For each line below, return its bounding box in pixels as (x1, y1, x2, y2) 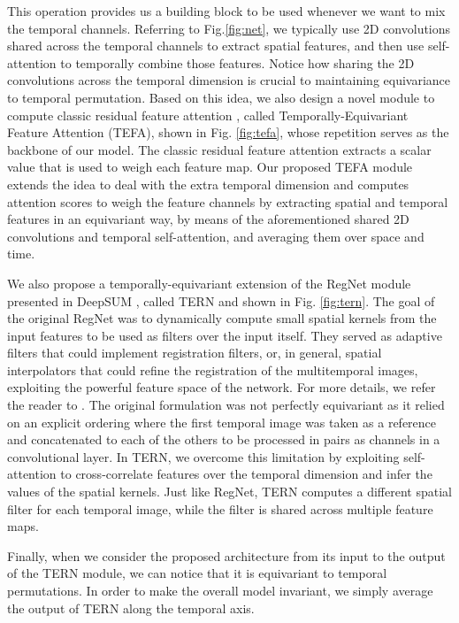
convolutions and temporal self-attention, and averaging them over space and (7, 227, 425, 245)
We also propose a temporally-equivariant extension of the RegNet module (7, 273, 411, 292)
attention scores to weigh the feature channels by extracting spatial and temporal (7, 192, 448, 211)
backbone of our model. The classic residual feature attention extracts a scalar (7, 140, 432, 158)
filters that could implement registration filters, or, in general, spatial (7, 343, 382, 362)
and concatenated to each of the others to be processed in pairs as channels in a (7, 430, 440, 449)
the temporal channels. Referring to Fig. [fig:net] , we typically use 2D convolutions (7, 19, 451, 37)
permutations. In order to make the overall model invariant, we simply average (7, 581, 433, 599)
